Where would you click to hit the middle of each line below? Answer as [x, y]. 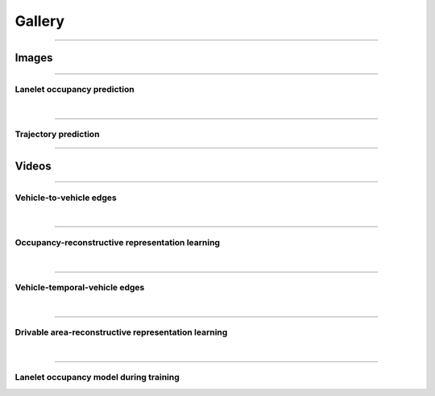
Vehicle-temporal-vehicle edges [80, 287]
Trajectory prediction [57, 135]
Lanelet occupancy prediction [75, 89]
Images [34, 58]
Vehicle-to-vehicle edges [66, 198]
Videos [33, 166]
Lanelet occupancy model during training [97, 377]
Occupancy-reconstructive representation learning [118, 242]
